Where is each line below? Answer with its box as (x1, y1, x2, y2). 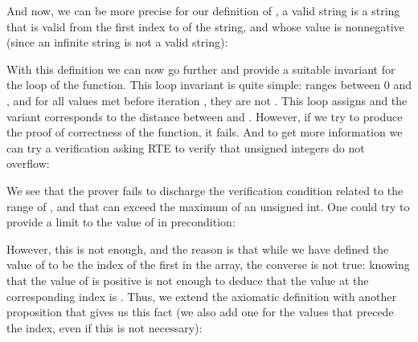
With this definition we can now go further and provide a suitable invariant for (6, 60, 395, 77)
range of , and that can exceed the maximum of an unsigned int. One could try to (6, 197, 410, 214)
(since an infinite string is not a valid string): (6, 34, 228, 51)
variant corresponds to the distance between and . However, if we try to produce (6, 108, 403, 124)
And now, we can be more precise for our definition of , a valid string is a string (6, 2, 400, 18)
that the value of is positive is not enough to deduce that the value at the (6, 271, 369, 288)
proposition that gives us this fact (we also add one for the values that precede (6, 303, 394, 320)
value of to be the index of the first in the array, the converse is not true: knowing (6, 256, 410, 273)
